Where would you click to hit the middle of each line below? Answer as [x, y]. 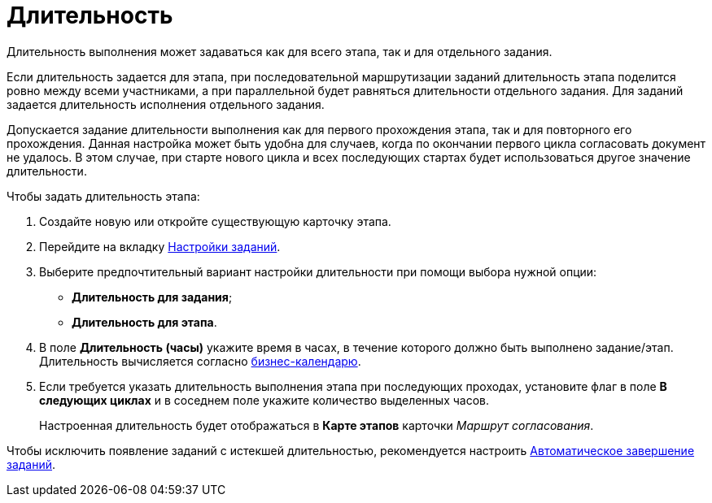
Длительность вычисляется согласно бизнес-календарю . [200, 361]
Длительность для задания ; [152, 297]
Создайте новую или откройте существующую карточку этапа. [215, 221]
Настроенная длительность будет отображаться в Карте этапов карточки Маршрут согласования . [317, 425]
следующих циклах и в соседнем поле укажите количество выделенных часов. [264, 400]
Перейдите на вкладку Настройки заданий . [160, 246]
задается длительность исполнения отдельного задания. [166, 104]
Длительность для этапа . [144, 322]
